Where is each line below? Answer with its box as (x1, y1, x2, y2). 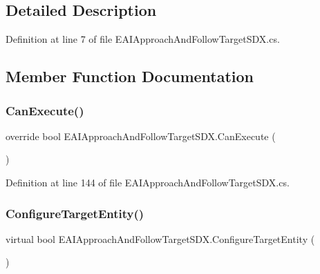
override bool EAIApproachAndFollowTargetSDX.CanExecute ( (6, 128, 276, 143)
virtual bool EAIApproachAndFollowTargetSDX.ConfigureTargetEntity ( (6, 231, 315, 246)
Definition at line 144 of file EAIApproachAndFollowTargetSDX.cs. (6, 175, 290, 189)
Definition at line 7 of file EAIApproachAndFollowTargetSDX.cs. (6, 32, 280, 46)
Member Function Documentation (6, 66, 254, 87)
